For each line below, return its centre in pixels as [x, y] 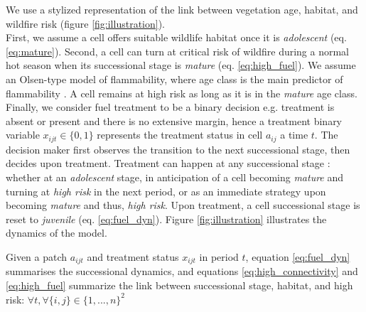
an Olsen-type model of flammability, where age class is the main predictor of [174, 79]
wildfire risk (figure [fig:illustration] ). [85, 23]
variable [23, 135]
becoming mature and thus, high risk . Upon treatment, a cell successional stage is [183, 205]
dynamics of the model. [56, 233]
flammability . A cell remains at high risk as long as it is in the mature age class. [182, 93]
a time [294, 135]
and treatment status [133, 256]
